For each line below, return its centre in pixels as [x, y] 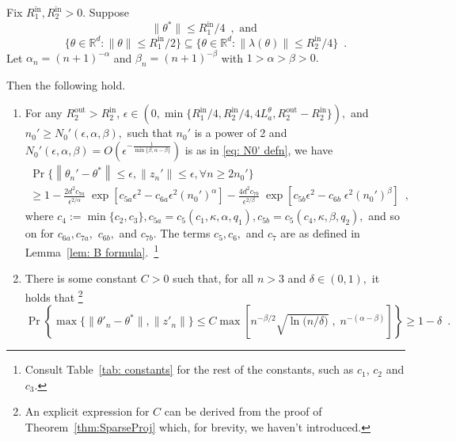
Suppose [109, 12]
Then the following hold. [66, 84]
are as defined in [320, 233]
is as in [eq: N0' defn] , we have [259, 150]
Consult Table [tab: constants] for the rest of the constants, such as [189, 369]
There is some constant [81, 278]
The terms [185, 233]
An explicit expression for [87, 411]
